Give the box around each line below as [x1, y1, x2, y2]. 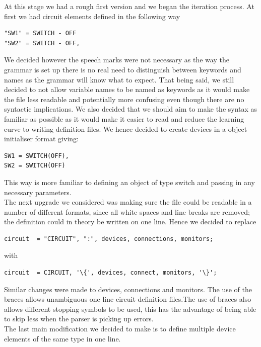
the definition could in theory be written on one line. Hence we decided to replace [4, 216, 256, 227]
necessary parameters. [4, 187, 72, 197]
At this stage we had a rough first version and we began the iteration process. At [4, 1, 254, 11]
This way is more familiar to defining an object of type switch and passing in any [4, 177, 255, 187]
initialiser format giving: [4, 133, 79, 144]
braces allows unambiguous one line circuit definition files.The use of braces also [4, 294, 251, 304]
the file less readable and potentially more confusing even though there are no [4, 94, 244, 104]
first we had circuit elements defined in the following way [4, 11, 180, 21]
